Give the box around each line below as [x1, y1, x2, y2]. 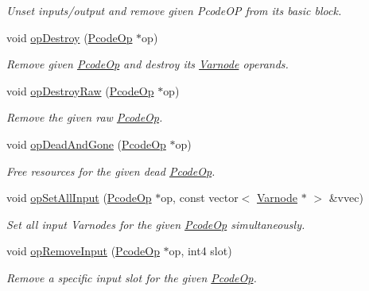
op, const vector [161, 189, 239, 206]
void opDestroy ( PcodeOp [6, 29, 133, 45]
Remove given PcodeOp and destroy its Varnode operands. [6, 56, 289, 72]
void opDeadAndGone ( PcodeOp [6, 135, 166, 152]
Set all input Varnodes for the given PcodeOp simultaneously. [6, 215, 305, 232]
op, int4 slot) [169, 242, 232, 259]
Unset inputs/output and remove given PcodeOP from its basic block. [6, 2, 342, 18]
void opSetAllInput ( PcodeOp [6, 189, 152, 206]
